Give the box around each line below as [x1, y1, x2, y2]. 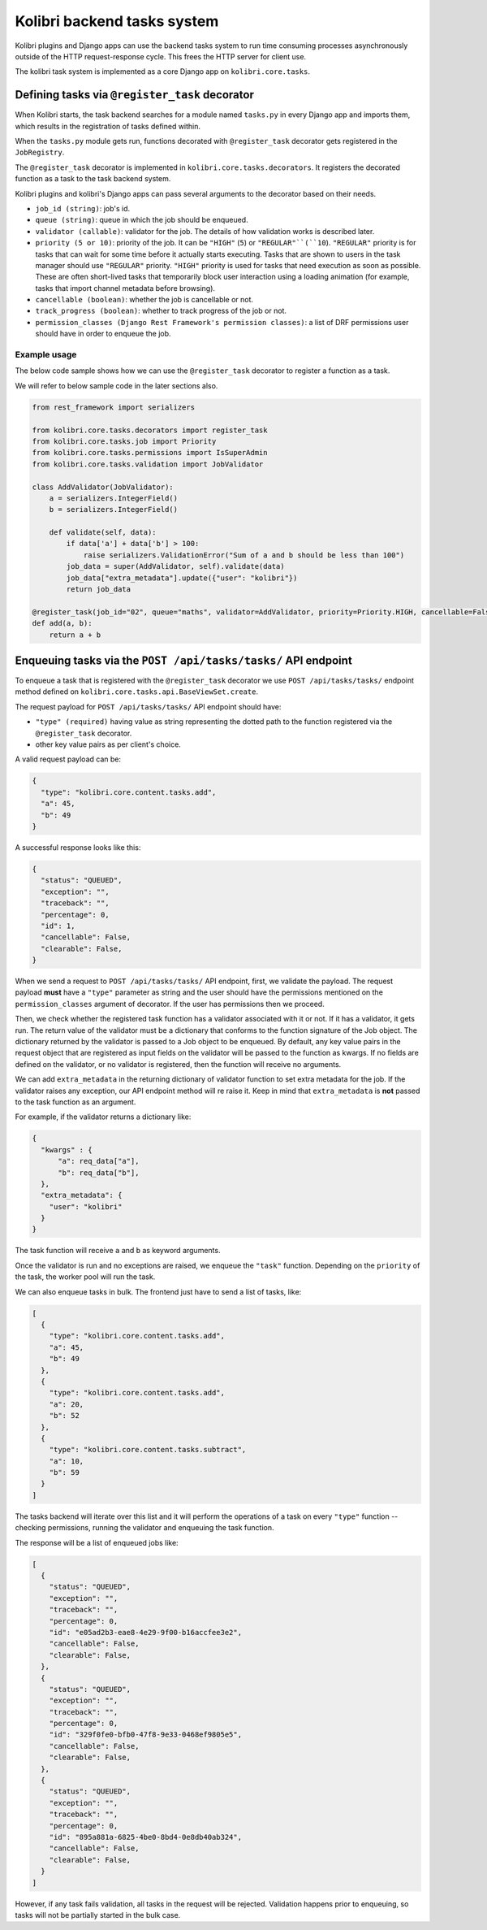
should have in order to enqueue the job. [35, 329, 171, 339]
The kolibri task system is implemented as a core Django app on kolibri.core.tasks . [15, 67, 310, 76]
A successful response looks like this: [15, 842, 141, 852]
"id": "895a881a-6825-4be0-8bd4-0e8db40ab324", [49, 1832, 243, 1841]
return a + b [49, 630, 101, 640]
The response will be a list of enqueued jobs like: [15, 1537, 179, 1547]
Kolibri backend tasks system [15, 12, 219, 30]
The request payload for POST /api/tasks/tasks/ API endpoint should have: [15, 701, 282, 711]
